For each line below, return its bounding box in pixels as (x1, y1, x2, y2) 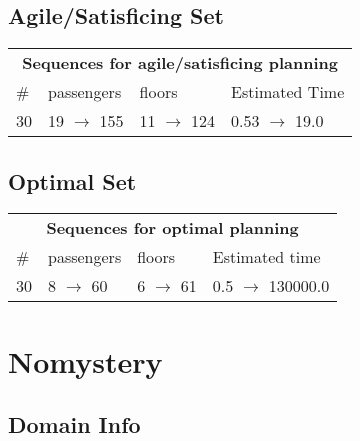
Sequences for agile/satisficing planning (22, 51, 339, 75)
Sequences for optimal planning (46, 216, 299, 240)
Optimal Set (8, 165, 137, 196)
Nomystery (8, 340, 163, 381)
